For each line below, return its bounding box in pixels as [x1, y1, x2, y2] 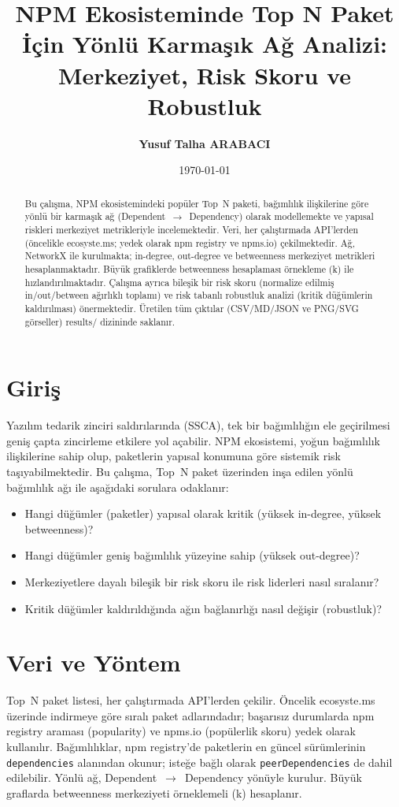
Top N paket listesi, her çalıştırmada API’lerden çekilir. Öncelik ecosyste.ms [6, 692, 375, 708]
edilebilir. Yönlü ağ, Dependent [6, 769, 157, 786]
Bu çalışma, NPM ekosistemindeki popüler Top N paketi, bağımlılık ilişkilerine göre [24, 196, 369, 210]
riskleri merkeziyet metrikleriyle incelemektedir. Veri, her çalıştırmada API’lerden [24, 222, 359, 236]
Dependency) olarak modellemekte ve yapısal [189, 210, 374, 223]
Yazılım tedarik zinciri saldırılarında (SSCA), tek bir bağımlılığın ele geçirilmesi [6, 417, 390, 433]
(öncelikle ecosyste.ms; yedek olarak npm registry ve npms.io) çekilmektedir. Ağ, [24, 236, 356, 249]
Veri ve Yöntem [6, 646, 181, 679]
